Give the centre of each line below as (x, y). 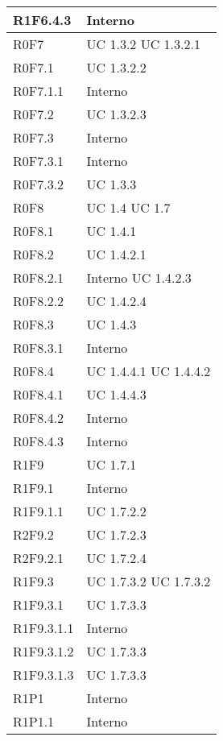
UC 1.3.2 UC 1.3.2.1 (143, 44)
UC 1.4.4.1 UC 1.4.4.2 (149, 371)
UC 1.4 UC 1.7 (128, 207)
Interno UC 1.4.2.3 (139, 277)
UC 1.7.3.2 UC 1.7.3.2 (149, 581)
